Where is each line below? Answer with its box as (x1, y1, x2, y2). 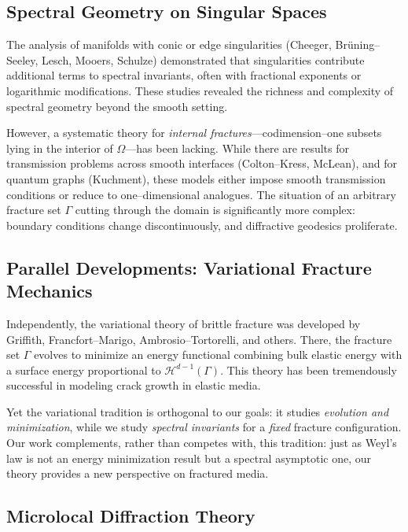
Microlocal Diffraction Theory (6, 504, 255, 528)
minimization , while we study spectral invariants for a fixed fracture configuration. (6, 419, 402, 435)
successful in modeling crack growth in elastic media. (6, 377, 261, 393)
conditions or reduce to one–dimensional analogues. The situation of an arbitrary (6, 186, 396, 202)
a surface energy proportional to (6, 361, 161, 378)
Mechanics (6, 279, 93, 303)
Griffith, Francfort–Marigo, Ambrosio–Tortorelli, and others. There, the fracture (6, 331, 392, 347)
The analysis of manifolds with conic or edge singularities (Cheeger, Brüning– (6, 36, 380, 53)
